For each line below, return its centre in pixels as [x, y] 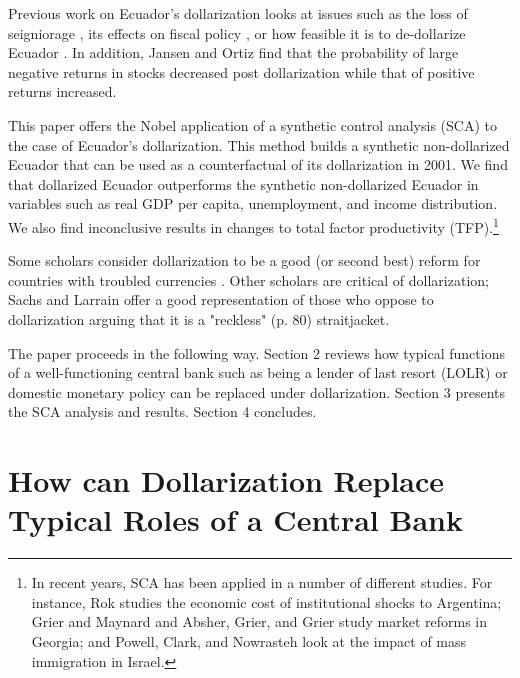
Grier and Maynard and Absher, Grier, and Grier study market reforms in [259, 621]
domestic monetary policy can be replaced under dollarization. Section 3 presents [257, 391]
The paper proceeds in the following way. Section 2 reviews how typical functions [256, 352]
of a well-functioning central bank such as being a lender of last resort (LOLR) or [258, 372]
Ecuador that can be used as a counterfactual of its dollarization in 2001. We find [258, 164]
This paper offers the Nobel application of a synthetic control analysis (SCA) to [252, 124]
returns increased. [62, 91]
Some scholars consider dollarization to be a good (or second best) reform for [244, 260]
